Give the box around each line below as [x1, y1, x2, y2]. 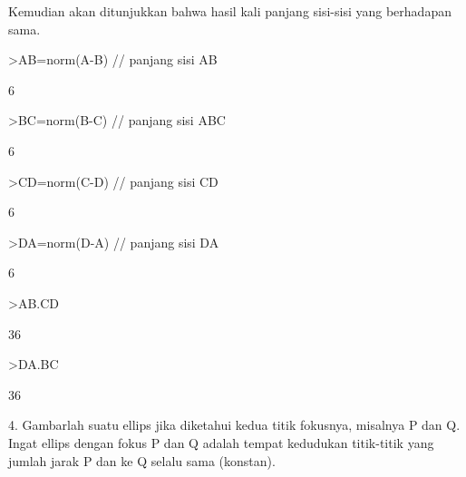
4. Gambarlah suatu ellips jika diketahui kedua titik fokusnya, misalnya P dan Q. [8, 415, 461, 434]
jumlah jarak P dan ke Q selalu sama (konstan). [8, 451, 276, 470]
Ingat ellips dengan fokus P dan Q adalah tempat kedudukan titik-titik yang [8, 433, 434, 452]
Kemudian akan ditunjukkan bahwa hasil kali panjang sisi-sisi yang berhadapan [8, 2, 451, 20]
